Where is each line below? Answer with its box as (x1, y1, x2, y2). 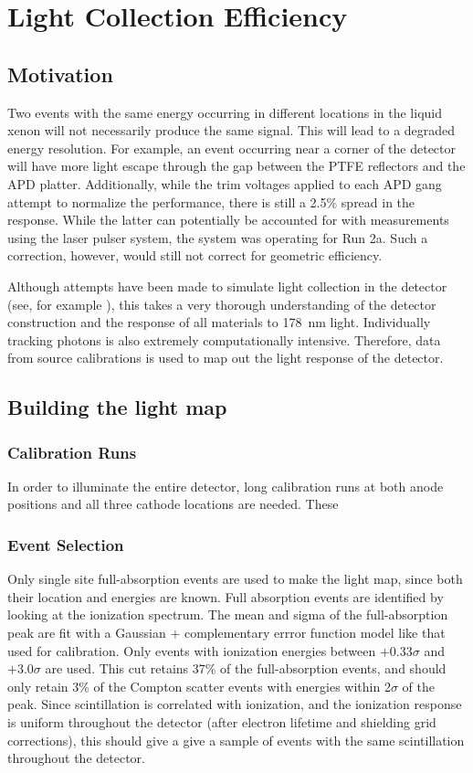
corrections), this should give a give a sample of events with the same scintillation (7, 730, 465, 749)
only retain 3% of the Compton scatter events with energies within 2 (7, 676, 391, 695)
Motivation (7, 59, 113, 88)
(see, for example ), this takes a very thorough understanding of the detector (7, 294, 436, 313)
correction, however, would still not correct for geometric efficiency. (7, 246, 383, 265)
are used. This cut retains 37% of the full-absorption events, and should (45, 659, 447, 678)
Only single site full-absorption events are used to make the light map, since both (7, 569, 463, 588)
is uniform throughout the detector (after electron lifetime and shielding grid (7, 713, 436, 732)
